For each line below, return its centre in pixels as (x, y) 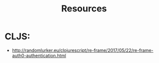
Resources (84, 9)
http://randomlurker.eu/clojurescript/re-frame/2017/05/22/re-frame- (83, 50)
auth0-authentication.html (39, 56)
